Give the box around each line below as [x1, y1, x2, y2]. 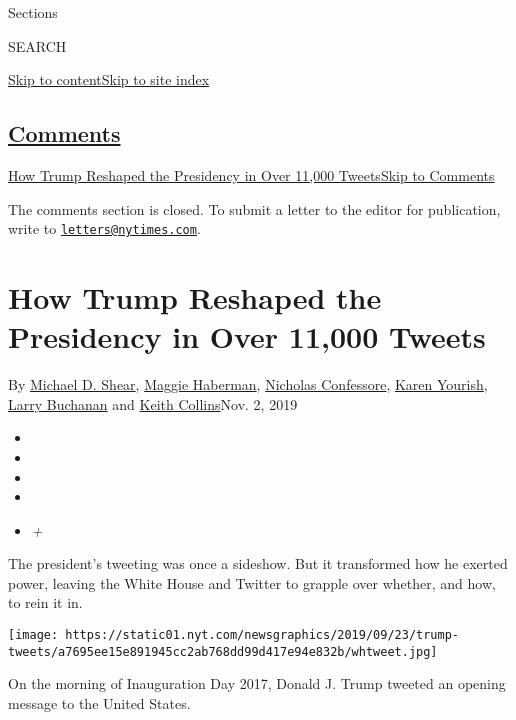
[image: [8, 628, 59, 643]
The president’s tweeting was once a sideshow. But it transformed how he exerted [8, 553, 508, 574]
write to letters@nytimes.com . [8, 218, 201, 239]
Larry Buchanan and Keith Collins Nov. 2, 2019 [8, 393, 298, 414]
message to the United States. [8, 692, 191, 713]
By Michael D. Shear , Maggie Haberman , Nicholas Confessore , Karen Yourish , [8, 374, 488, 395]
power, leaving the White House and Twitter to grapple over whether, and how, [8, 572, 496, 593]
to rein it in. [8, 592, 83, 613]
